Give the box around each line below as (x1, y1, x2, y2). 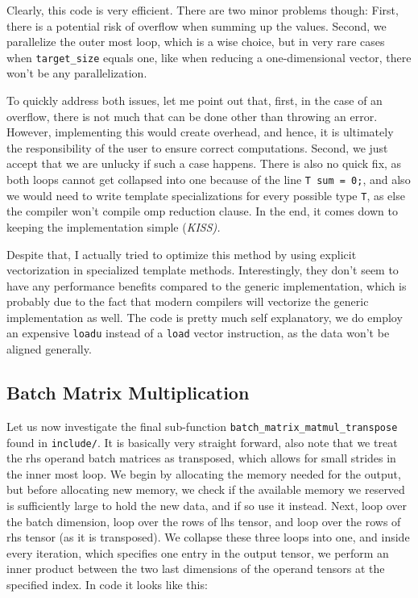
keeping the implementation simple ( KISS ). (6, 218, 221, 235)
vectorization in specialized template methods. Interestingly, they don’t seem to (6, 261, 399, 278)
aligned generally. (6, 341, 92, 358)
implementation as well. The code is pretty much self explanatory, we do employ (6, 308, 403, 325)
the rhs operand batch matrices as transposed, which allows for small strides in (6, 450, 396, 466)
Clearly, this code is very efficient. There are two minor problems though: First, (6, 2, 399, 18)
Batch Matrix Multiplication (6, 380, 250, 405)
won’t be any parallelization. (6, 65, 147, 82)
